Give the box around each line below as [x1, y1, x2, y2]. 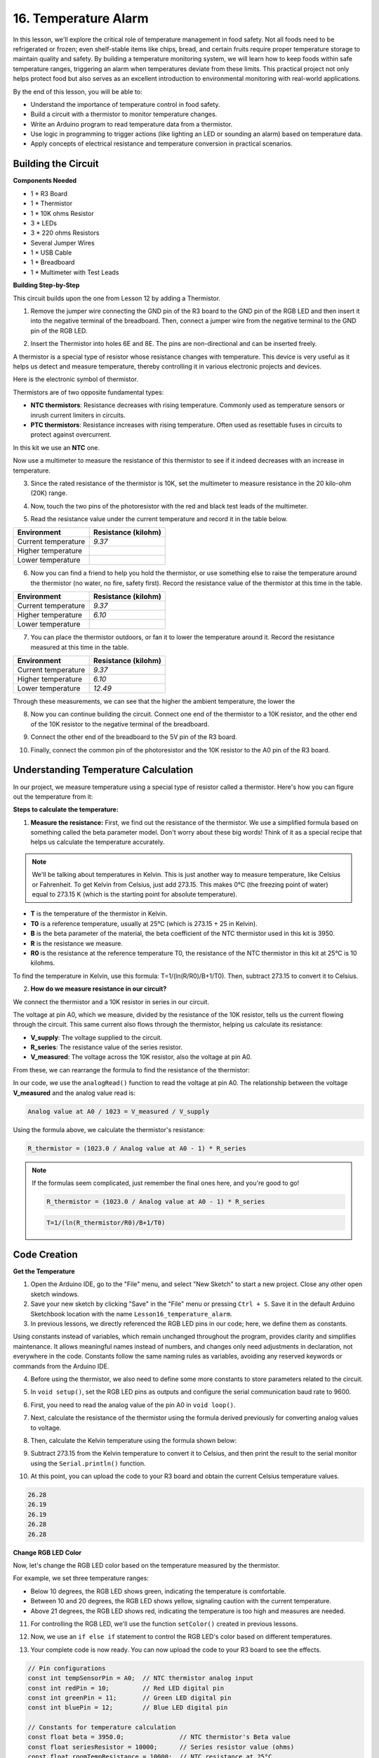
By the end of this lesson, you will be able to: [13, 87, 143, 96]
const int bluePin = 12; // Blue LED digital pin [27, 1704, 228, 1712]
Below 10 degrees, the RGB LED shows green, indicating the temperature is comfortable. [30, 1586, 287, 1596]
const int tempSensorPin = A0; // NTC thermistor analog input [27, 1674, 254, 1682]
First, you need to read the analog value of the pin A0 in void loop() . [30, 1400, 236, 1409]
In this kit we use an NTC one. [13, 443, 100, 451]
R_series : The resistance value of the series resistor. [30, 1043, 182, 1051]
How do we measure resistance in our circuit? [30, 984, 167, 993]
